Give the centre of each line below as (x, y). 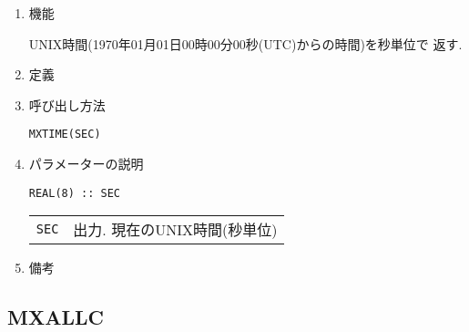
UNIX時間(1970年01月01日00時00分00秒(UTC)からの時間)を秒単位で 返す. (245, 43)
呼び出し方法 (67, 104)
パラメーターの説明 (86, 164)
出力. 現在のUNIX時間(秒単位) (175, 230)
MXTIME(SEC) (65, 135)
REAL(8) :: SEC (75, 193)
